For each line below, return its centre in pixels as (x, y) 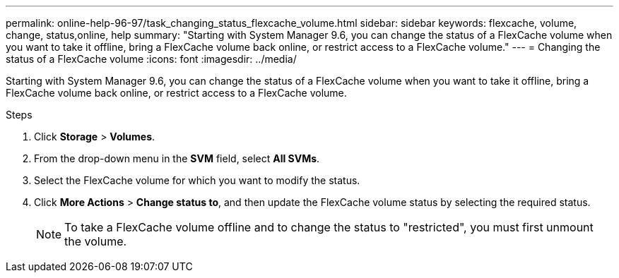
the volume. (96, 241)
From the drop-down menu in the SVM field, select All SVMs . (177, 158)
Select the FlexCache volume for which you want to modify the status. (197, 180)
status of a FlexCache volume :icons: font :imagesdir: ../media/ (151, 59)
